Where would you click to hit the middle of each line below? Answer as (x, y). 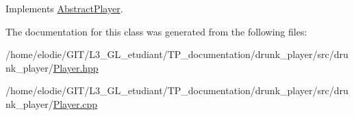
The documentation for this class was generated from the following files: (156, 31)
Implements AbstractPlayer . (64, 8)
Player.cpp (75, 103)
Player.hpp (76, 67)
